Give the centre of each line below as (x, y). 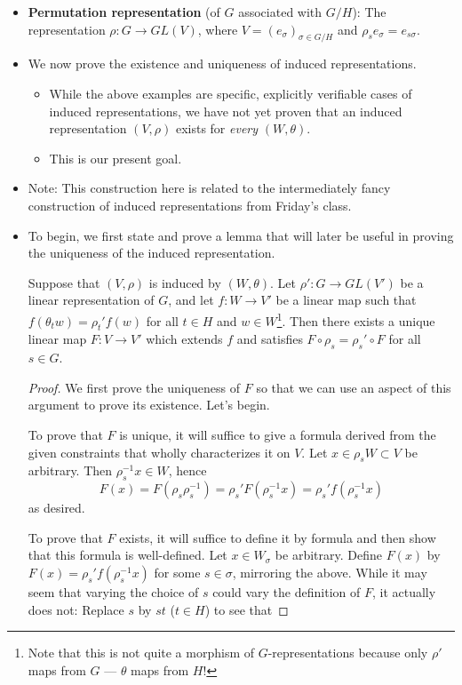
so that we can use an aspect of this (354, 387)
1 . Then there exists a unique (356, 319)
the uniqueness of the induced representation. (151, 253)
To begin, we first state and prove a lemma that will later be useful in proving (241, 235)
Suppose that (64, 282)
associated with (280, 12)
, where (218, 29)
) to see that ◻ (247, 609)
